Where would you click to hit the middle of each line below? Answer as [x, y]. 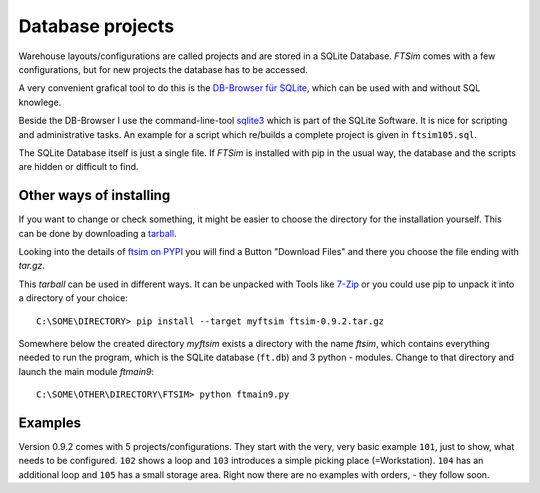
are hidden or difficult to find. [78, 167]
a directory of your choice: [73, 298]
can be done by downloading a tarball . [97, 233]
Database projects [96, 26]
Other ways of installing [94, 195]
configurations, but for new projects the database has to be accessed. [163, 69]
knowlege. [40, 102]
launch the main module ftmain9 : [86, 371]
